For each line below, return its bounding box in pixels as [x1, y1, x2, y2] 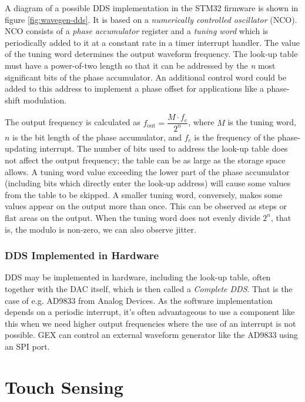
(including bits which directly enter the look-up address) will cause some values [5, 177, 290, 189]
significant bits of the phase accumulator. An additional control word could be [5, 71, 287, 83]
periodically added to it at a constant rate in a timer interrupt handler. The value [5, 36, 300, 48]
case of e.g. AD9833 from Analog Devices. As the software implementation [5, 294, 273, 306]
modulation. [23, 93, 67, 106]
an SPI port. [5, 340, 50, 352]
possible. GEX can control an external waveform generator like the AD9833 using [5, 329, 299, 341]
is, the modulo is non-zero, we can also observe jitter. [5, 223, 196, 235]
